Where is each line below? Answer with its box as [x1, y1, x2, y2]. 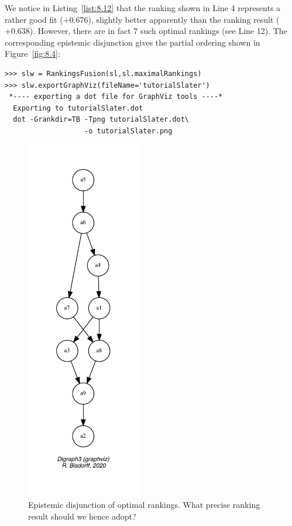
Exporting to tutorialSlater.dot [13, 104, 143, 112]
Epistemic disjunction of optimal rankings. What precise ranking [28, 499, 260, 511]
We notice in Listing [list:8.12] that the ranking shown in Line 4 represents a [5, 2, 281, 13]
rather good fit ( [5, 13, 63, 25]
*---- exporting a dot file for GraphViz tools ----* [9, 92, 223, 101]
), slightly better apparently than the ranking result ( [88, 13, 280, 25]
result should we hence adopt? [28, 510, 136, 522]
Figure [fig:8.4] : [5, 47, 60, 60]
